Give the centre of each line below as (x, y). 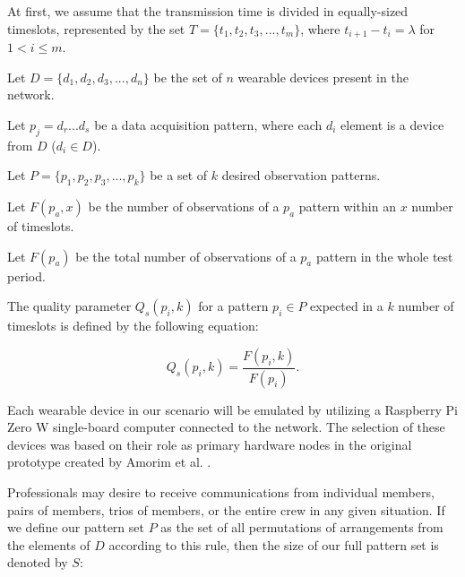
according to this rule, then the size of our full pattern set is (274, 544)
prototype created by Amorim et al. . (109, 462)
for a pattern (233, 306)
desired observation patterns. (301, 175)
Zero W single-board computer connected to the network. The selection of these (226, 427)
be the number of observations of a (184, 207)
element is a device (392, 124)
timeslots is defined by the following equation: (133, 326)
